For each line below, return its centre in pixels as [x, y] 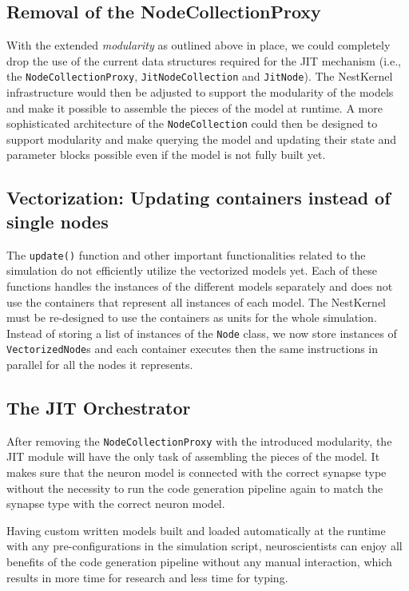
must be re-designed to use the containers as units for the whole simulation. [192, 317]
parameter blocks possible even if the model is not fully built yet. [166, 155]
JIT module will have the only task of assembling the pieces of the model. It [193, 456]
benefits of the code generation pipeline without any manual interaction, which [199, 562]
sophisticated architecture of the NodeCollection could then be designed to [192, 123]
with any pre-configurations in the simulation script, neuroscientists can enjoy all [204, 546]
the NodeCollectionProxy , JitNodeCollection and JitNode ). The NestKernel [200, 76]
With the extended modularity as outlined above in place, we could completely [199, 45]
